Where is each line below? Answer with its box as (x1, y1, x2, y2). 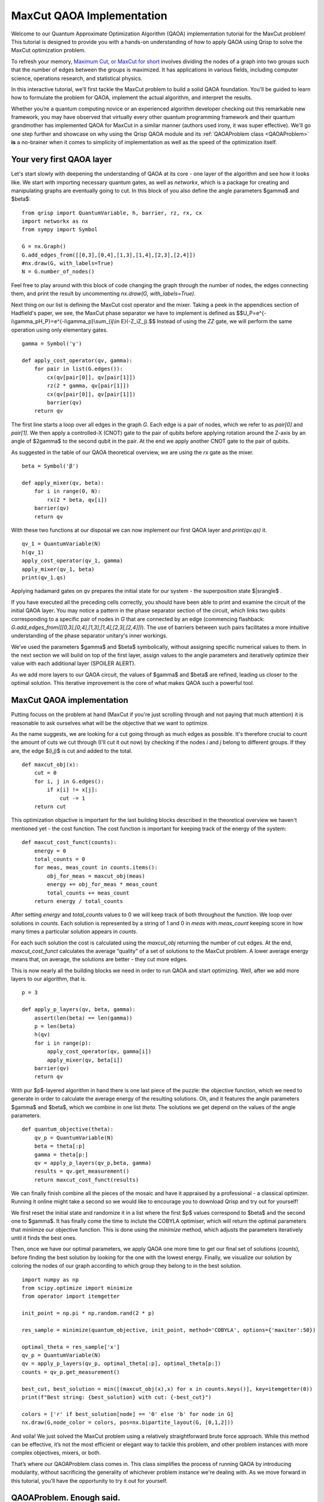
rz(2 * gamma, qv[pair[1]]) (47, 382, 130, 389)
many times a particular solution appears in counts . (11, 928, 138, 935)
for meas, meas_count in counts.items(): (34, 864, 158, 871)
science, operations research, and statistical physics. (11, 74, 143, 82)
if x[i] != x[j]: (47, 786, 98, 793)
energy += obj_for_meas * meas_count (47, 881, 158, 888)
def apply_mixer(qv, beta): (22, 479, 104, 487)
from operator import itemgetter (22, 1293, 120, 1300)
